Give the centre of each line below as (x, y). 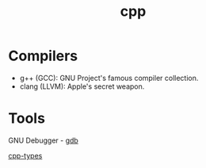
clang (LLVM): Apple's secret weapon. (82, 86)
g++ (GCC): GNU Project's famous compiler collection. (109, 78)
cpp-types (25, 155)
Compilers (43, 56)
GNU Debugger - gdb (44, 140)
